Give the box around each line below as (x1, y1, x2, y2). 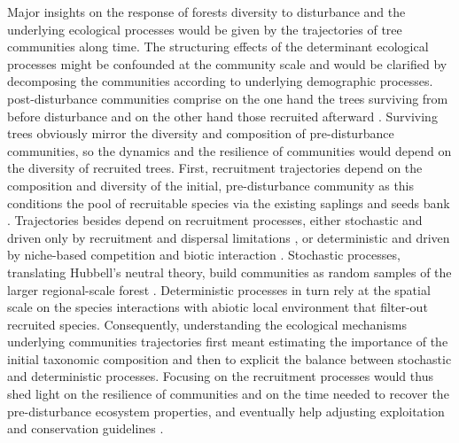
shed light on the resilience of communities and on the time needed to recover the (7, 385, 449, 403)
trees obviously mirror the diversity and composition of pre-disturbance (7, 124, 394, 143)
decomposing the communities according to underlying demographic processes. (7, 72, 433, 90)
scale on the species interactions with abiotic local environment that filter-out (7, 298, 428, 316)
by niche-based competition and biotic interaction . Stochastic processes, (7, 245, 401, 264)
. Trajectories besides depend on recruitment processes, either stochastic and (7, 211, 423, 229)
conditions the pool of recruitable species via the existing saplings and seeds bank (7, 193, 450, 212)
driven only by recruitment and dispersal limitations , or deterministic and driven (7, 228, 450, 246)
